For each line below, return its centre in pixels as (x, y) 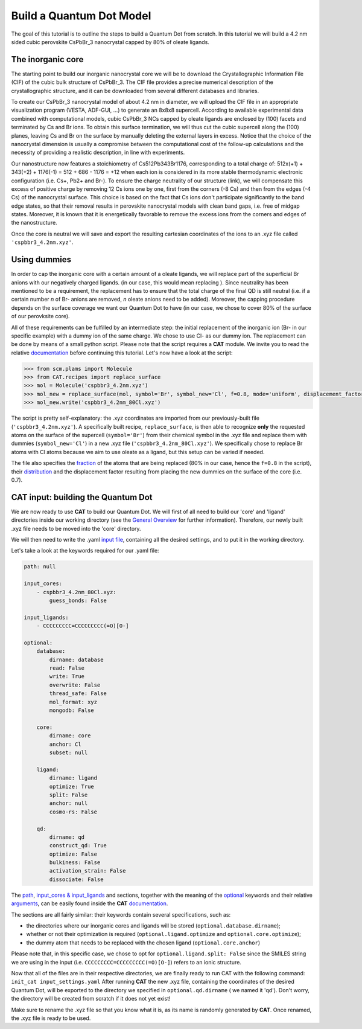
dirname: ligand (73, 778)
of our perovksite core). (40, 316)
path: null (40, 567)
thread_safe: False (78, 694)
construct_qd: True (78, 846)
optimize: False (73, 854)
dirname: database (76, 659)
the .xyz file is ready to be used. (51, 1018)
